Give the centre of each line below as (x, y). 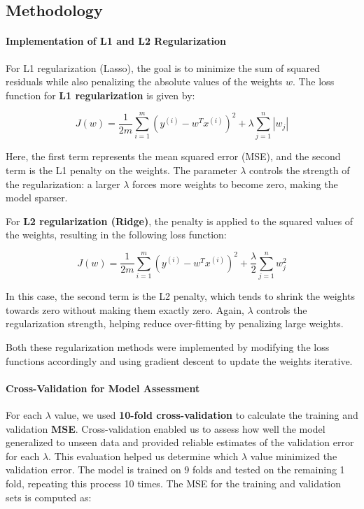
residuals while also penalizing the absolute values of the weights (144, 81)
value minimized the (294, 456)
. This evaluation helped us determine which (143, 456)
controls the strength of (300, 170)
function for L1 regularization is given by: (100, 95)
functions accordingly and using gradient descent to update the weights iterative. (179, 360)
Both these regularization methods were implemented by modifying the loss (168, 346)
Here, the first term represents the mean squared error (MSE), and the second (173, 156)
